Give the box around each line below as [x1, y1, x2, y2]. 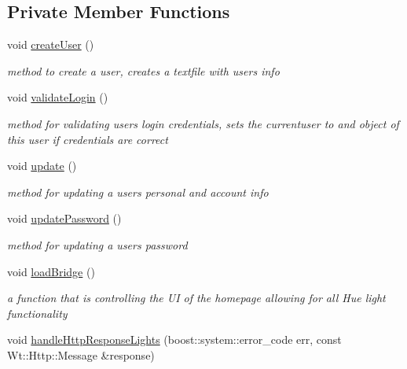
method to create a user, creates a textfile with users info [7, 62, 280, 79]
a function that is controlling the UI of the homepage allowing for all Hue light [7, 290, 386, 306]
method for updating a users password [7, 236, 188, 253]
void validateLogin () [7, 89, 108, 105]
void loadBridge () [7, 263, 95, 279]
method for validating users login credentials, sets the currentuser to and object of [7, 115, 399, 131]
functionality [7, 304, 68, 321]
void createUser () [7, 36, 94, 53]
